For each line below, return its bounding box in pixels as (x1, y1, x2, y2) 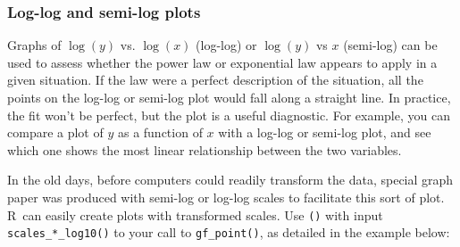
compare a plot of (7, 123, 104, 142)
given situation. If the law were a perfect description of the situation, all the (7, 70, 423, 89)
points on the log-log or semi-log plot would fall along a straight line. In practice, (7, 88, 451, 106)
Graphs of (7, 36, 62, 54)
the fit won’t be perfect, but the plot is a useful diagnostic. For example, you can (7, 105, 450, 124)
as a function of (117, 123, 203, 142)
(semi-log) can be (343, 36, 438, 54)
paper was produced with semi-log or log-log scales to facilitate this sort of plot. (7, 187, 445, 206)
